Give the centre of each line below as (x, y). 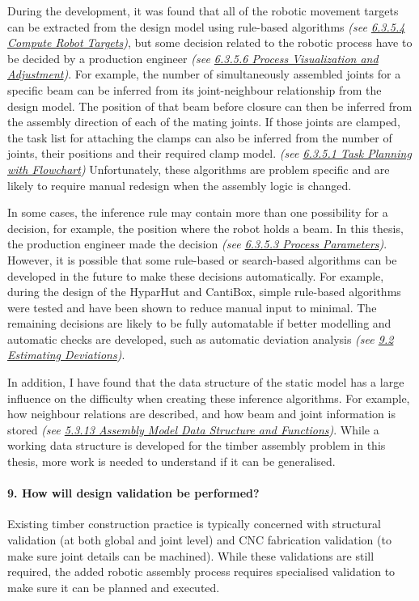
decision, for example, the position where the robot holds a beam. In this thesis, (205, 228)
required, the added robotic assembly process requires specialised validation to (201, 571)
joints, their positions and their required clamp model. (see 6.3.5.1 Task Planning (209, 153)
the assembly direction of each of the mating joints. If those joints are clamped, (204, 122)
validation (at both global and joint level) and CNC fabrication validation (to (199, 540)
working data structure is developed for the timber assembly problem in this (197, 445)
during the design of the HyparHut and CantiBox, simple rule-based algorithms (204, 292)
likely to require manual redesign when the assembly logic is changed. (180, 185)
